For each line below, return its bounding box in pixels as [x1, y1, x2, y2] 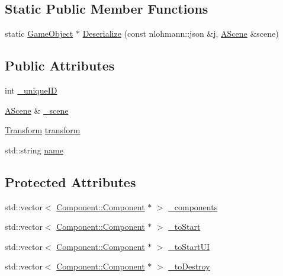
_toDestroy [168, 260, 210, 272]
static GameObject [5, 27, 73, 40]
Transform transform [5, 124, 81, 136]
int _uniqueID [5, 84, 57, 96]
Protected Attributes [5, 172, 136, 191]
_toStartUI [168, 240, 210, 252]
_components [168, 200, 218, 213]
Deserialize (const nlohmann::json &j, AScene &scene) [82, 27, 279, 40]
